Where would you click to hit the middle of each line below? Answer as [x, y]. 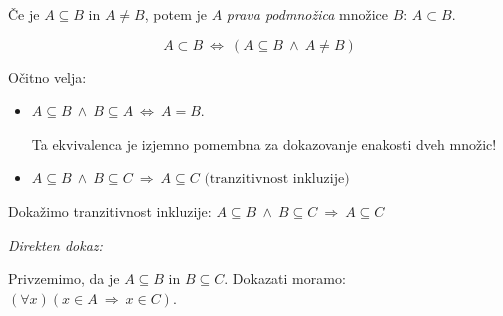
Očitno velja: [47, 76]
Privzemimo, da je [64, 278]
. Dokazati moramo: [285, 278]
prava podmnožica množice [307, 14]
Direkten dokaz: [55, 244]
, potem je [175, 14]
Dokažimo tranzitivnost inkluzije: [110, 210]
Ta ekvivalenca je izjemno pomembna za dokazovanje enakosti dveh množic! [264, 143]
